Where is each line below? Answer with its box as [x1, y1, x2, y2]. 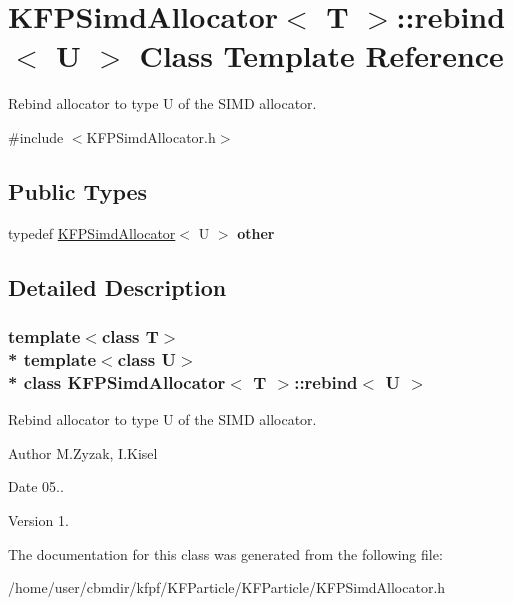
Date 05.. [8, 476, 64, 497]
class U [117, 346, 176, 371]
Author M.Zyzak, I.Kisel [8, 442, 158, 463]
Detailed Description [8, 271, 227, 302]
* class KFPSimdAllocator [8, 369, 226, 394]
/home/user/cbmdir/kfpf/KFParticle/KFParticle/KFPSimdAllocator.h [8, 577, 446, 598]
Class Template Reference [139, 35, 504, 76]
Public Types [8, 175, 148, 206]
